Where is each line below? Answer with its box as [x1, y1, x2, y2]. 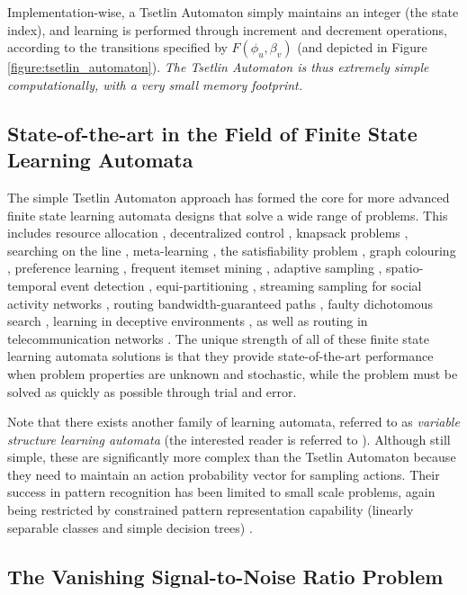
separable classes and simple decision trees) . [7, 518, 253, 536]
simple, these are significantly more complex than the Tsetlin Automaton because [7, 447, 456, 466]
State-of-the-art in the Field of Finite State [7, 119, 418, 147]
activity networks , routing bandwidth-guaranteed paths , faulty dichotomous [7, 293, 433, 312]
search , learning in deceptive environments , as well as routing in [7, 311, 368, 330]
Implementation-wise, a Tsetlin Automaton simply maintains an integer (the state [7, 3, 459, 21]
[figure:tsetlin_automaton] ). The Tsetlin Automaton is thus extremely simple [7, 58, 429, 77]
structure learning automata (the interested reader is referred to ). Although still [7, 429, 451, 448]
